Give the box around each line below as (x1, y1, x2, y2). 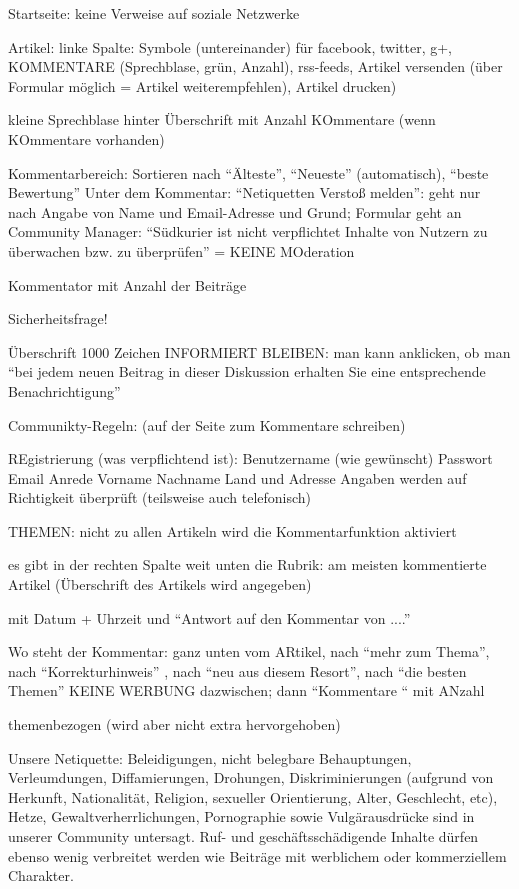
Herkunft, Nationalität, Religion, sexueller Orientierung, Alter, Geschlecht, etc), (8, 786, 498, 807)
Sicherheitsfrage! (8, 308, 108, 329)
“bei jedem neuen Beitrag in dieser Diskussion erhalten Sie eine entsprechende (8, 361, 486, 382)
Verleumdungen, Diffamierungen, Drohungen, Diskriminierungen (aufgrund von (8, 767, 494, 788)
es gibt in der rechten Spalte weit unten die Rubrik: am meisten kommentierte (8, 554, 487, 575)
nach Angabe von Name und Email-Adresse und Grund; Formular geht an (8, 201, 462, 222)
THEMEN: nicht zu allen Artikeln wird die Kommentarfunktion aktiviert (8, 520, 457, 541)
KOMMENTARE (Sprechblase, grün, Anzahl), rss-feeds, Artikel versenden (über (8, 56, 503, 77)
